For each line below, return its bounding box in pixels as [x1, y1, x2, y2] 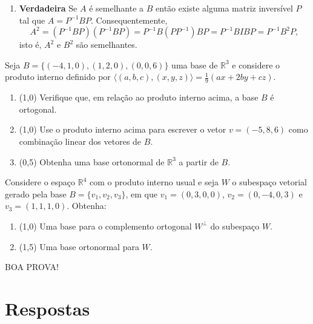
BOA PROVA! [5, 260, 59, 273]
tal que [19, 13, 45, 26]
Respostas [5, 296, 90, 320]
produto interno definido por [5, 70, 111, 83]
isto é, [19, 38, 42, 51]
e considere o [232, 58, 280, 71]
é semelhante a [89, 2, 144, 14]
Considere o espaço [5, 176, 76, 188]
